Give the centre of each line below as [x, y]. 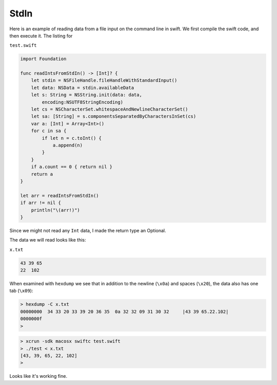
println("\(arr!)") [56, 210]
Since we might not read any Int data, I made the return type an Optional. [88, 230]
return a [42, 174]
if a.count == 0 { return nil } [72, 167]
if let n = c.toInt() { [72, 138]
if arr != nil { [41, 203]
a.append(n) [68, 145]
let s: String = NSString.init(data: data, [86, 95]
